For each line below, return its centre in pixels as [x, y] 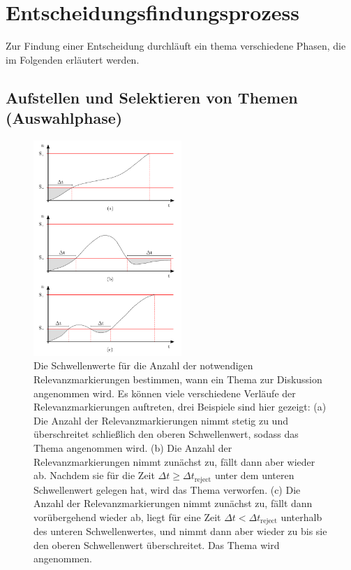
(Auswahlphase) [64, 118]
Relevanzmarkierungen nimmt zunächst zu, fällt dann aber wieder [174, 461]
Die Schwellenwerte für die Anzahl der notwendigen [143, 365]
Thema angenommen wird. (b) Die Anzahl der [133, 447]
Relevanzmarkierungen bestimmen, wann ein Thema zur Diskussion [178, 379]
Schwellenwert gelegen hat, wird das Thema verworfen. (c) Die [167, 489]
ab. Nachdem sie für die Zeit [94, 475]
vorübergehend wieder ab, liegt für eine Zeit [127, 516]
